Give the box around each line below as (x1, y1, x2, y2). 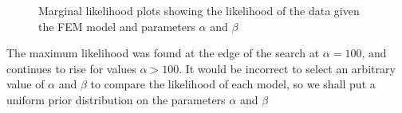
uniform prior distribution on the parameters (6, 91, 226, 107)
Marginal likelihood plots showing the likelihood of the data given (38, 2, 360, 18)
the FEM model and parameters (38, 18, 195, 34)
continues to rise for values (6, 60, 136, 76)
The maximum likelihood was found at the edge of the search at (6, 45, 320, 61)
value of (6, 76, 45, 92)
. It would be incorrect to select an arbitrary (179, 60, 396, 76)
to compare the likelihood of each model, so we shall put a (90, 76, 376, 92)
